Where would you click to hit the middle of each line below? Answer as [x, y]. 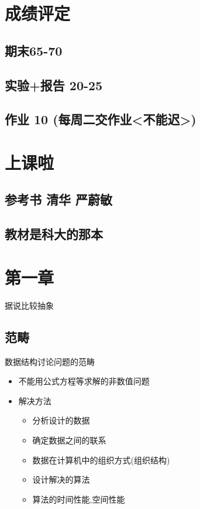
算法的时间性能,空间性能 [79, 499]
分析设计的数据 [61, 420]
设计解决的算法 [61, 479]
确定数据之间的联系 [69, 440]
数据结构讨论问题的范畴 [50, 361]
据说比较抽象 [29, 305]
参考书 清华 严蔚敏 [59, 199]
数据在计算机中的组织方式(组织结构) [101, 460]
